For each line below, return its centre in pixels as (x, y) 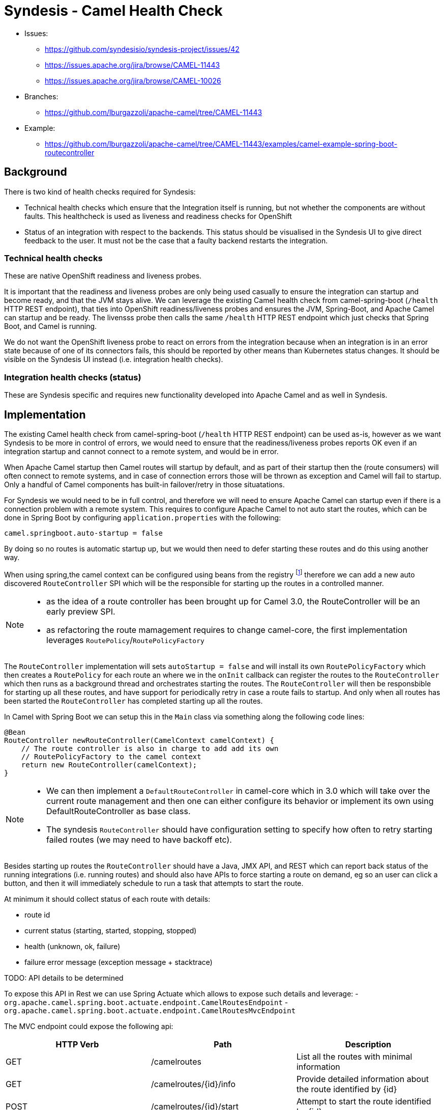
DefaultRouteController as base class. (118, 811)
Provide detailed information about (362, 1079)
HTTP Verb (77, 1044)
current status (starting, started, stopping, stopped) (111, 930)
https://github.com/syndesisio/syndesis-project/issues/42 (142, 49)
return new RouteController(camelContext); (109, 765)
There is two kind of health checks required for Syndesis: (100, 191)
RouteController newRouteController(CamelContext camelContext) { (139, 740)
